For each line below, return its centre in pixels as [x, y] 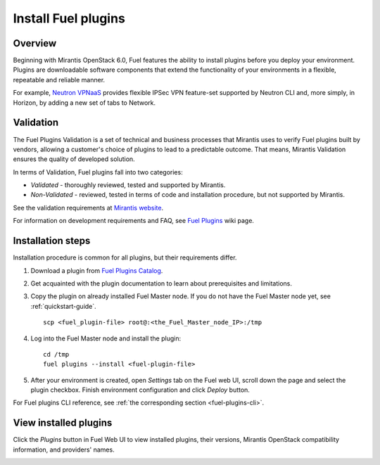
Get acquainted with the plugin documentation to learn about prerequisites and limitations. [161, 283]
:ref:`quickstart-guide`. [63, 306]
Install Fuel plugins [69, 18]
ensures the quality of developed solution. [74, 159]
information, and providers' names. [64, 450]
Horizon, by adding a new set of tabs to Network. [84, 103]
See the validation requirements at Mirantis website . [88, 208]
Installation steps [52, 241]
